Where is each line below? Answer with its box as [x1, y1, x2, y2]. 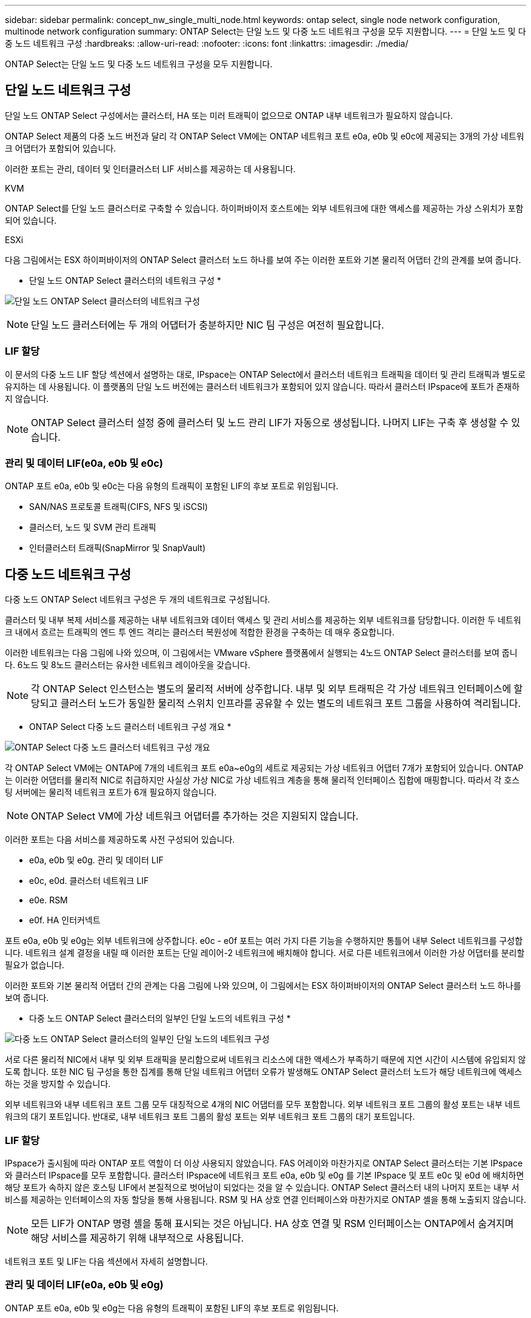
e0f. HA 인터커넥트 [29, 915, 101, 926]
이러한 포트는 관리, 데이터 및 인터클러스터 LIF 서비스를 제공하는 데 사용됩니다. [5, 163, 296, 174]
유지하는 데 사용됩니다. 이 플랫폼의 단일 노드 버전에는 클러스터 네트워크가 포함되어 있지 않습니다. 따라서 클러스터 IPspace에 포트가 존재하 [5, 381, 520, 392]
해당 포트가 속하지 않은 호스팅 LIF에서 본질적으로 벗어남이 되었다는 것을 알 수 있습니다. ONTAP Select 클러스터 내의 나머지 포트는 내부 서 [5, 1182, 519, 1193]
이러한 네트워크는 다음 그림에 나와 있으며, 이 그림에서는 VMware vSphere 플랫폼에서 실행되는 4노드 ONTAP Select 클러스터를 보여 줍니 [5, 647, 518, 658]
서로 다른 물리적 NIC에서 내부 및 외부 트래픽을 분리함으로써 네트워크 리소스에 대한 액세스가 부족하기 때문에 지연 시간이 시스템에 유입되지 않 [5, 1054, 526, 1065]
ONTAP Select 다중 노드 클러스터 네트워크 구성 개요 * [29, 721, 232, 732]
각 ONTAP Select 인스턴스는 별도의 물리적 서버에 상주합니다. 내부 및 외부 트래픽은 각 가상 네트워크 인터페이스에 [31, 683, 512, 695]
